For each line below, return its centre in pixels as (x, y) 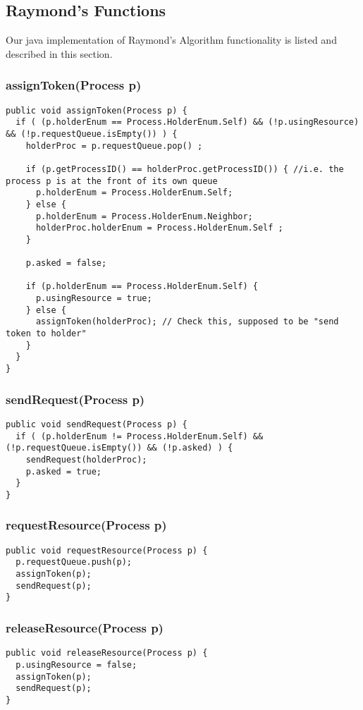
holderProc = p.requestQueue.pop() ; (114, 146)
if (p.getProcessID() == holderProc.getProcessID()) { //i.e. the (185, 169)
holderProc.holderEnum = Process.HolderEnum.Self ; (159, 228)
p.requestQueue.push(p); (74, 562)
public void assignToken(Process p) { (97, 110)
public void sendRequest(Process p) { (97, 424)
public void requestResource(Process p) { (107, 550)
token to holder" (46, 334)
